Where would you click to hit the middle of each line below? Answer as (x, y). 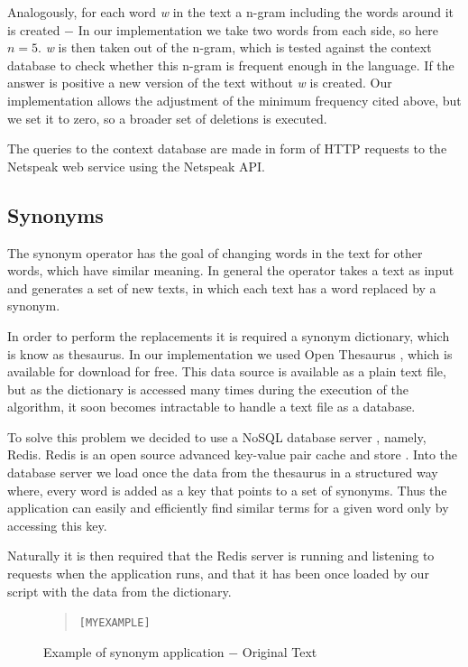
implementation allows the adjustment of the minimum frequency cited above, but (234, 100)
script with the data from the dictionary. (119, 591)
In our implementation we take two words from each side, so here (258, 29)
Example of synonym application (134, 651)
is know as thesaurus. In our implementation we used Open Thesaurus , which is (230, 353)
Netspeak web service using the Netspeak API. (136, 166)
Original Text (280, 651)
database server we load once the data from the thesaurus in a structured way (223, 472)
